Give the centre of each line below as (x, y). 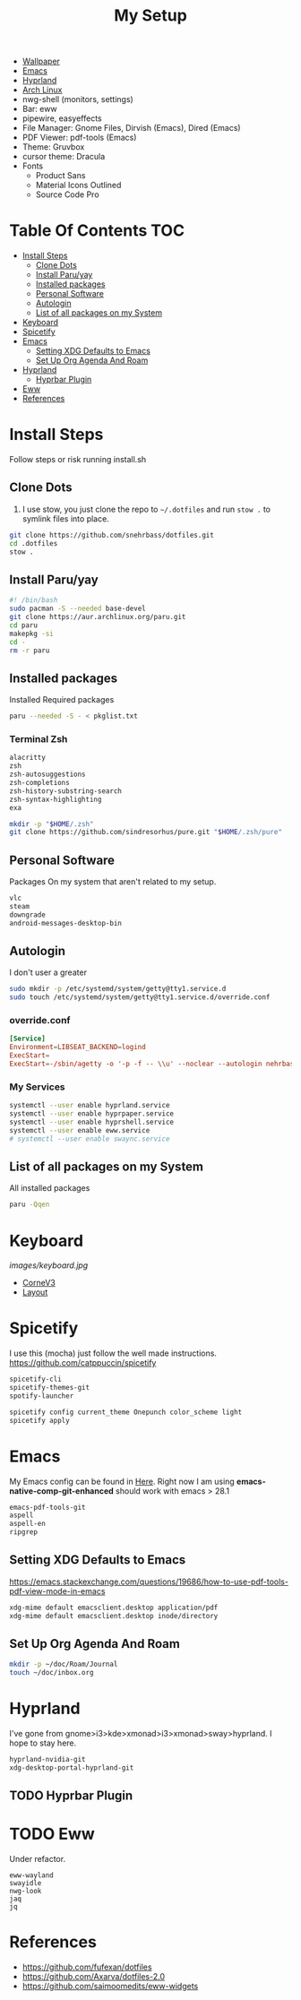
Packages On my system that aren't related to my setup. (113, 882)
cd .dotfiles (34, 543)
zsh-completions (39, 783)
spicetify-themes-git (50, 1388)
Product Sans (60, 176)
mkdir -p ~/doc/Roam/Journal (64, 1664)
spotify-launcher (42, 1396)
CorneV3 (39, 1283)
